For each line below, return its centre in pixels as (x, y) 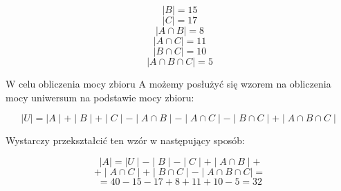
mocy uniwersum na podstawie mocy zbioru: (100, 97)
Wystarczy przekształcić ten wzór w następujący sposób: (125, 140)
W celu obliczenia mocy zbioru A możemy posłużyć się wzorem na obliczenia (168, 83)
